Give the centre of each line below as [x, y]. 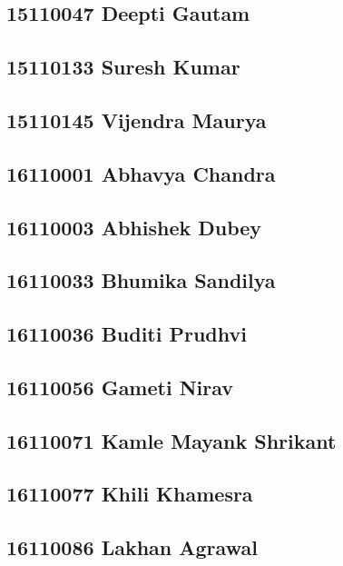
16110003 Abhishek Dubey [134, 227]
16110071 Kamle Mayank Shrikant [171, 440]
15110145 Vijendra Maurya [137, 119]
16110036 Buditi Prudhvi [127, 334]
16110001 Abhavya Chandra [141, 173]
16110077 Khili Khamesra [130, 494]
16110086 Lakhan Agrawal [132, 547]
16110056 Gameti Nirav [120, 387]
